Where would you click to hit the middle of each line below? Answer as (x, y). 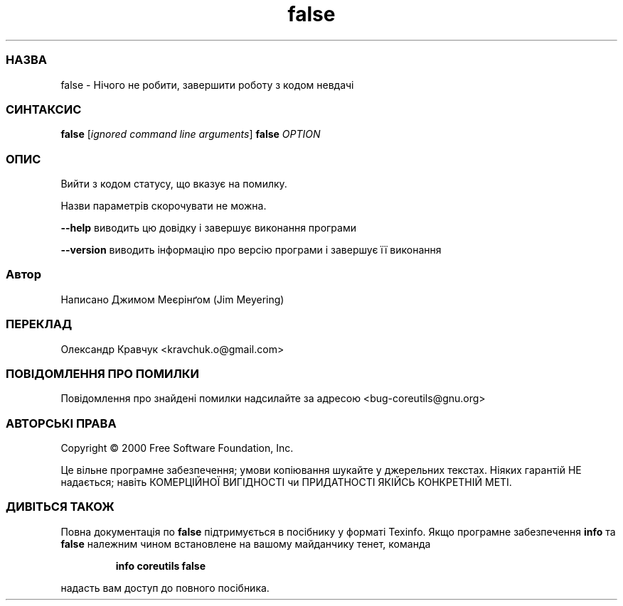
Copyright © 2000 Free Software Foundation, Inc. (177, 448)
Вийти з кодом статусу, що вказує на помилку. (174, 184)
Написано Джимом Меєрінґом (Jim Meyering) (172, 299)
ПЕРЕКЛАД (39, 324)
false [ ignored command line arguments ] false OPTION (191, 134)
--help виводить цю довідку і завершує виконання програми (208, 228)
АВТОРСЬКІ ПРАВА (61, 423)
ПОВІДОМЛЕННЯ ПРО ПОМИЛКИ (102, 373)
